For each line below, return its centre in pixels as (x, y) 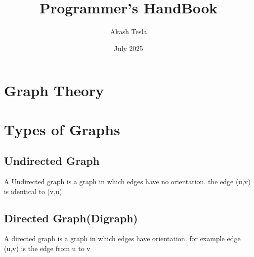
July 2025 (128, 48)
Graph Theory (54, 90)
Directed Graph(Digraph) (71, 218)
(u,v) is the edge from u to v (47, 248)
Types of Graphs (62, 129)
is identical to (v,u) (33, 191)
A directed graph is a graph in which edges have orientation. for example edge (122, 238)
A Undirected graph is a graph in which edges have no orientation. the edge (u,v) (127, 181)
